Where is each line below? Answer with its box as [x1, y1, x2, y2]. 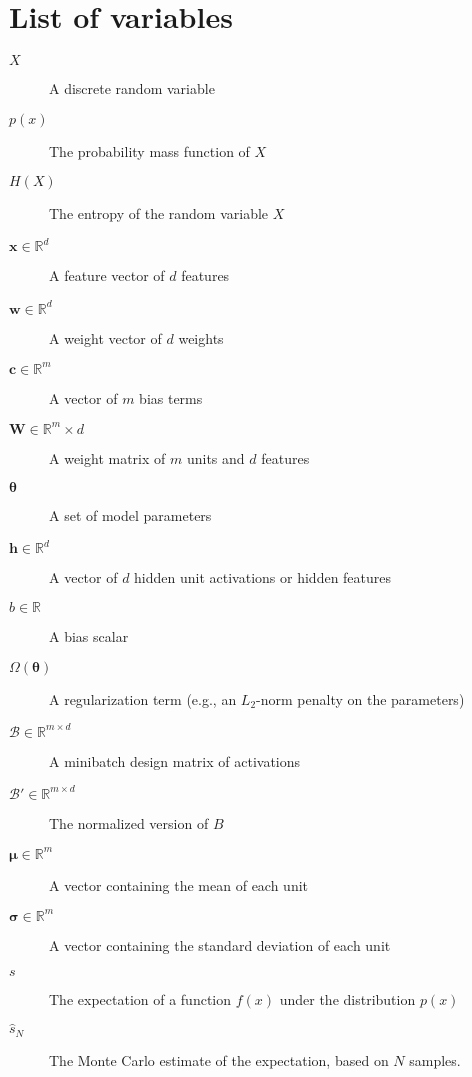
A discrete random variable [49, 78, 215, 99]
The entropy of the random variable [49, 203, 269, 224]
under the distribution [279, 988, 416, 1009]
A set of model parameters [49, 505, 212, 526]
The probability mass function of [49, 140, 250, 161]
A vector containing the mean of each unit [49, 874, 309, 895]
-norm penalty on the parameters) [256, 688, 465, 709]
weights [178, 327, 224, 348]
